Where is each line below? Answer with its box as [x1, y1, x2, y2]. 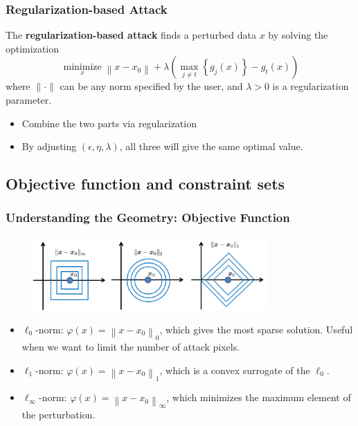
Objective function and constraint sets [6, 173, 285, 194]
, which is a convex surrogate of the [159, 362, 310, 377]
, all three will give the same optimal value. [119, 139, 303, 154]
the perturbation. [21, 407, 96, 422]
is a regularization [272, 79, 349, 93]
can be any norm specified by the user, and [60, 79, 243, 93]
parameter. [6, 93, 52, 106]
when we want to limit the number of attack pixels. [21, 340, 240, 354]
